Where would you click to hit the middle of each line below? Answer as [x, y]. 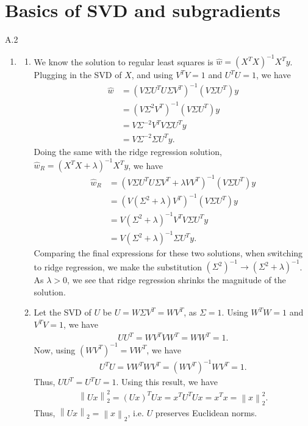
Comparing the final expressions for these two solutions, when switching [168, 253]
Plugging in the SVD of [78, 75]
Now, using [55, 349]
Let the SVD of [63, 312]
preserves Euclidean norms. [206, 412]
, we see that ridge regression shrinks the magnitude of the [177, 280]
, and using [152, 75]
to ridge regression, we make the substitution [118, 266]
